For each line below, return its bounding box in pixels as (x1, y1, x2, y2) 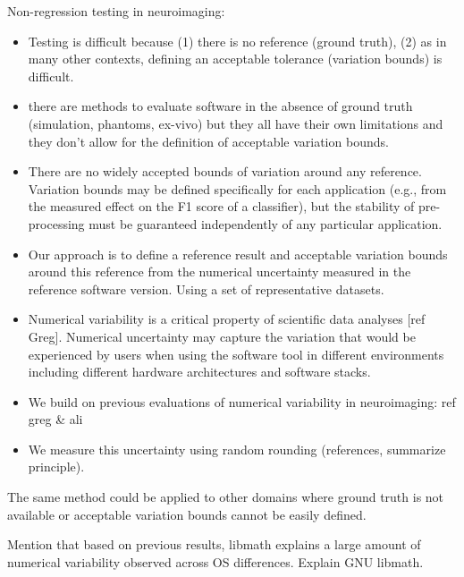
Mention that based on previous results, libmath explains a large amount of (7, 535, 421, 554)
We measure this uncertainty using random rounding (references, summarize (28, 439, 446, 458)
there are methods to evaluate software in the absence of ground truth (28, 97, 413, 115)
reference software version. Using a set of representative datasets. (28, 279, 384, 298)
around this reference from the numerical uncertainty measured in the (28, 262, 411, 281)
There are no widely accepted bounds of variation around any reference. (28, 162, 422, 181)
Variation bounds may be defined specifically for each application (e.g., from (28, 179, 447, 198)
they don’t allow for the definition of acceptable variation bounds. (28, 132, 389, 150)
